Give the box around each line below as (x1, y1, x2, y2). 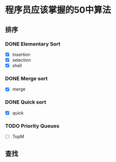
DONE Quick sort (5, 99, 47, 106)
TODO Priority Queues (5, 122, 60, 129)
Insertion (12, 51, 30, 57)
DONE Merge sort (5, 75, 48, 82)
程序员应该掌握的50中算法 (5, 4, 112, 16)
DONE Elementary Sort (5, 40, 60, 47)
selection (12, 57, 31, 63)
